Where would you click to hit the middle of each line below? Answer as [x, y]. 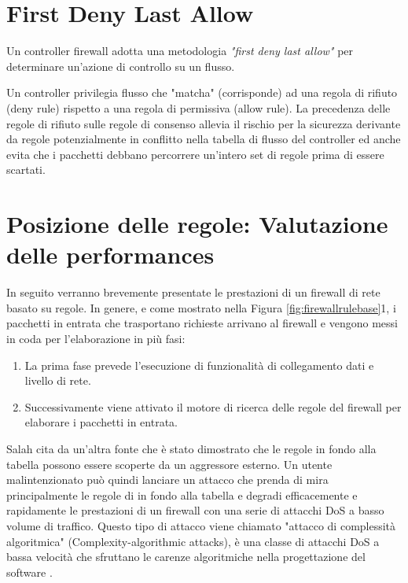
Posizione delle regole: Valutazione [197, 224]
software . [29, 572]
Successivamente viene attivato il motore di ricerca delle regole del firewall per [213, 406]
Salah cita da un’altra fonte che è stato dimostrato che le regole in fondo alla [191, 448]
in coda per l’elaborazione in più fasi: [96, 338]
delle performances [110, 255]
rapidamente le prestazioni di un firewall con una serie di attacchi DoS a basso [195, 510]
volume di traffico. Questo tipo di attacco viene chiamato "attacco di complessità [201, 525]
